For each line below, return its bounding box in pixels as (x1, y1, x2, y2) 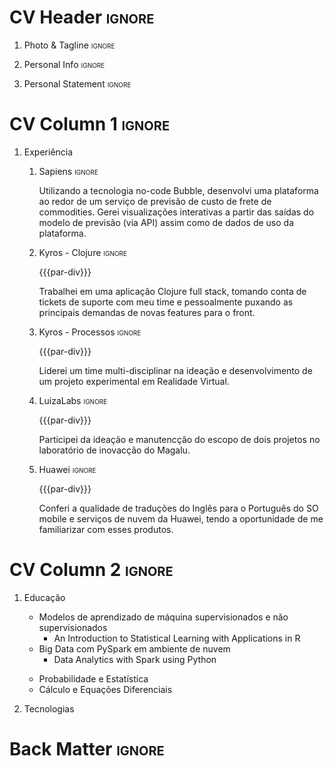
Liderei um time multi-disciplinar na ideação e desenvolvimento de (38, 364, 313, 376)
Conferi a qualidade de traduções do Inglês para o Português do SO (38, 502, 319, 514)
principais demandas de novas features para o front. (38, 306, 256, 318)
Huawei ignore (38, 463, 97, 475)
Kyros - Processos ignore (38, 326, 142, 338)
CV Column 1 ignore (9, 113, 171, 136)
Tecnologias (23, 702, 75, 715)
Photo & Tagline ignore (23, 39, 116, 51)
